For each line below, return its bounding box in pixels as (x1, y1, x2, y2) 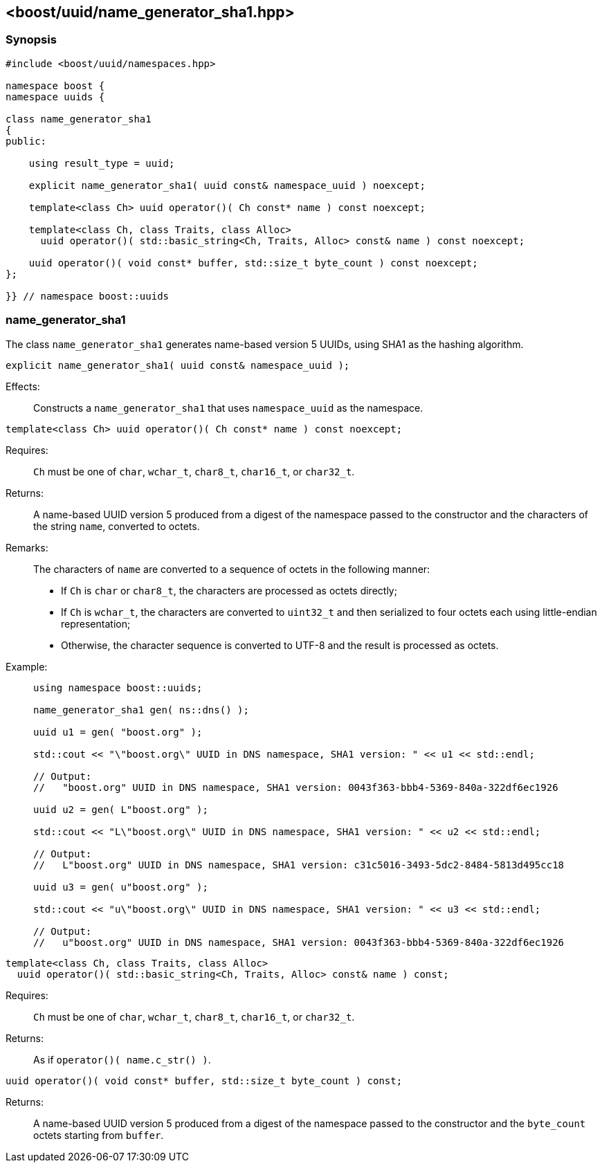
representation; (61, 617, 131, 630)
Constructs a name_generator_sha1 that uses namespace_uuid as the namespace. (33, 401, 423, 414)
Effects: (6, 380, 40, 392)
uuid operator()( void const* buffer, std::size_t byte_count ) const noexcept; (28, 257, 478, 268)
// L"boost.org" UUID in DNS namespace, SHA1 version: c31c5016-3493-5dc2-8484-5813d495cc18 (33, 859, 565, 870)
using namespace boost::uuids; (33, 682, 203, 693)
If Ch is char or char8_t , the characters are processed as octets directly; (61, 584, 397, 596)
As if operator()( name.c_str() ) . (33, 1053, 211, 1066)
